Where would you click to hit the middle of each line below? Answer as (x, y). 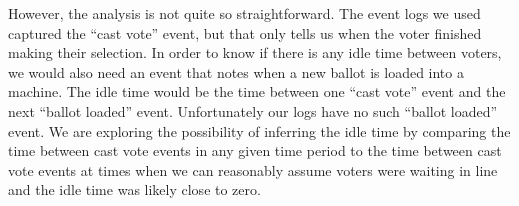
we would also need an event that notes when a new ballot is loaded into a (236, 71)
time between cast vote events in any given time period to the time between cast (255, 150)
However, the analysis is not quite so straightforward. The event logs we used (244, 13)
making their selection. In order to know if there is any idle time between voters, (255, 52)
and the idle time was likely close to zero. (134, 189)
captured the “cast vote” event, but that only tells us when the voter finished (245, 32)
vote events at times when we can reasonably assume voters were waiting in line (253, 169)
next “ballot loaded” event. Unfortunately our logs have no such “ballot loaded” (253, 110)
